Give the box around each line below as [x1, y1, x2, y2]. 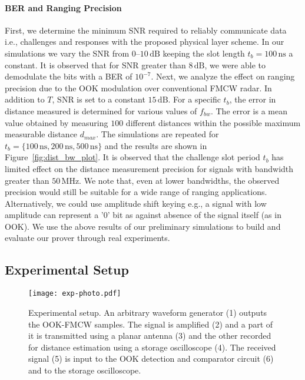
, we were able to [204, 58, 266, 71]
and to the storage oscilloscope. [28, 364, 141, 376]
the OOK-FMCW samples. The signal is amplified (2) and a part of [28, 318, 273, 330]
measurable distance [5, 128, 78, 140]
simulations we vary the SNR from [5, 47, 130, 59]
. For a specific [168, 93, 221, 105]
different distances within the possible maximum [125, 116, 301, 128]
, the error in [229, 93, 276, 105]
